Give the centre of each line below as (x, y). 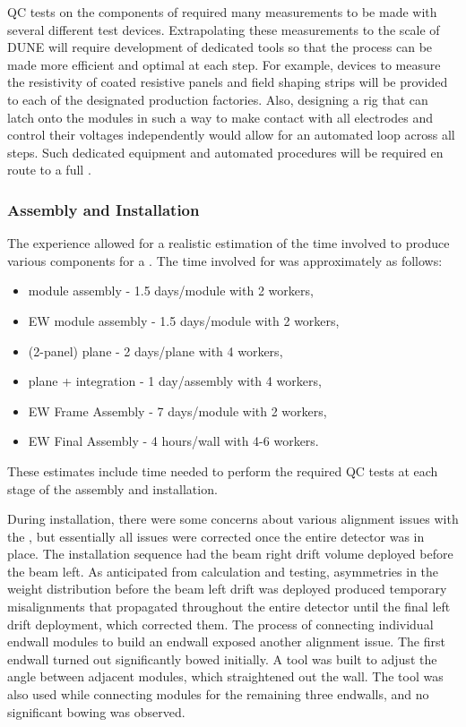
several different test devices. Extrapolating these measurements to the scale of (224, 29)
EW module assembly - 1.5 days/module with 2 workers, (184, 320)
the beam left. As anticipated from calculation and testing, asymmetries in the (223, 571)
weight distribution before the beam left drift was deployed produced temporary (227, 589)
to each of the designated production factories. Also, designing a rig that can (218, 99)
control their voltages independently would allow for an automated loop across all (231, 135)
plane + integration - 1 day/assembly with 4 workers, (175, 381)
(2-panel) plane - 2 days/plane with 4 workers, (155, 351)
